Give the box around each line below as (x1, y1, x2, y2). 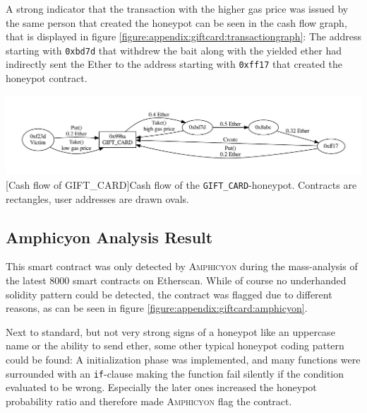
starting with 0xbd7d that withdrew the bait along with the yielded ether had (6, 42, 342, 57)
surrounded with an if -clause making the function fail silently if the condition (6, 366, 344, 380)
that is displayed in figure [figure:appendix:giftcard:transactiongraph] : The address (6, 29, 361, 44)
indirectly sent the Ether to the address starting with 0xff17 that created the (6, 57, 342, 71)
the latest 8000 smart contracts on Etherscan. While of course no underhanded (6, 273, 347, 288)
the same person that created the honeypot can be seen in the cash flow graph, (6, 15, 347, 30)
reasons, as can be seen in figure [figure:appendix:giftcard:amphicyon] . (6, 301, 308, 315)
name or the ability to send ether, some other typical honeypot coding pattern (6, 338, 344, 353)
